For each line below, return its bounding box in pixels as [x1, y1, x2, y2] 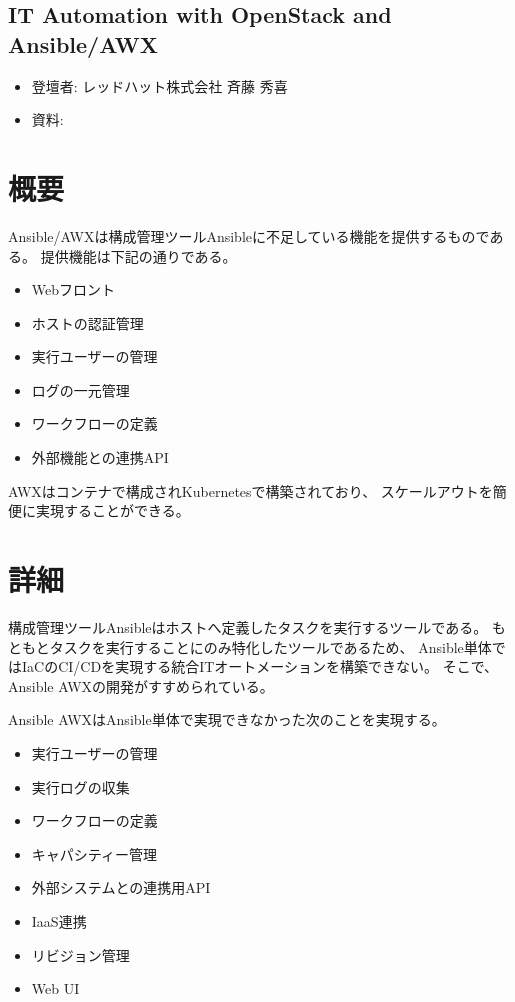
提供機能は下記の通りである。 [40, 245, 237, 266]
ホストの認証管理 [31, 312, 144, 333]
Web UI [31, 978, 80, 999]
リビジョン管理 [31, 944, 130, 965]
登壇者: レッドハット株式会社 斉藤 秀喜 [31, 75, 288, 96]
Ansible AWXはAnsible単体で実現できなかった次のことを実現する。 [8, 709, 446, 730]
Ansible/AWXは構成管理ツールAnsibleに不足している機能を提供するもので [8, 225, 490, 246]
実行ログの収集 [31, 776, 130, 797]
